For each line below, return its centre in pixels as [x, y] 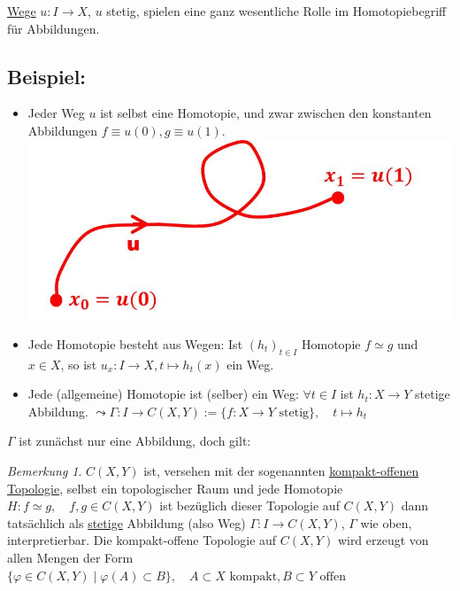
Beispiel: [47, 76]
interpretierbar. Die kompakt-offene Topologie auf [142, 540]
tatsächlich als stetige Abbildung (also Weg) [126, 522]
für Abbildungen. [54, 28]
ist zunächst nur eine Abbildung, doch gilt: [135, 441]
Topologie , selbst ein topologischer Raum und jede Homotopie [175, 488]
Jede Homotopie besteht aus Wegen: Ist [135, 343]
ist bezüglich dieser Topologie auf [249, 505]
